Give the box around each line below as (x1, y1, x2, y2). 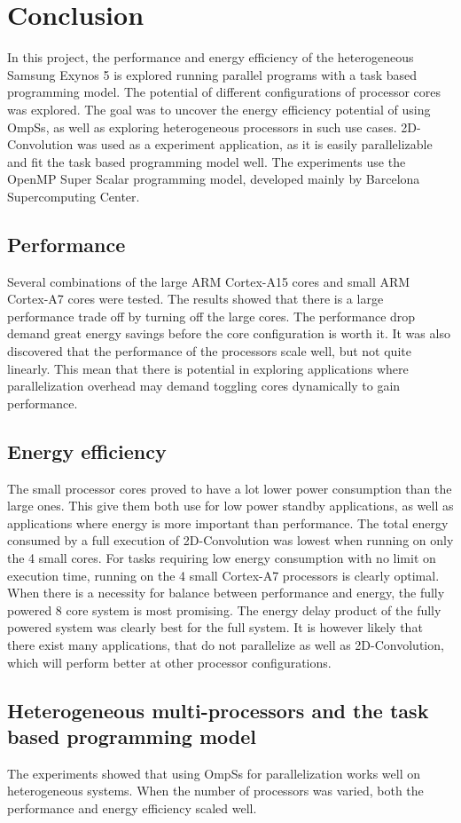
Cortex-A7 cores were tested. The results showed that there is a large (7, 289, 384, 308)
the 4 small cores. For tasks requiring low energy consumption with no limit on (7, 549, 436, 566)
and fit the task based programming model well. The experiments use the (7, 152, 406, 170)
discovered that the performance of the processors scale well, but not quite (7, 342, 411, 360)
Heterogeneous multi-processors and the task (7, 696, 429, 724)
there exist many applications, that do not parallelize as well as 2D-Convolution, (7, 635, 444, 653)
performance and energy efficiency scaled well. (7, 798, 257, 817)
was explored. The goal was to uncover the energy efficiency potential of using (7, 99, 431, 118)
